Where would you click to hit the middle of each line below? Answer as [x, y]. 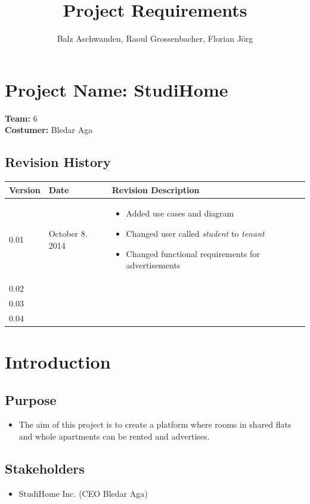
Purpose [31, 399]
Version [25, 189]
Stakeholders [45, 468]
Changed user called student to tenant [195, 233]
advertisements [153, 265]
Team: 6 [21, 118]
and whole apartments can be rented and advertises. [114, 436]
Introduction [58, 361]
